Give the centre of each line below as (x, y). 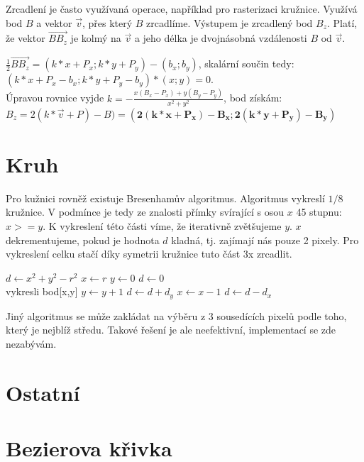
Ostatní (43, 392)
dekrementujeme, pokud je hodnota (83, 240)
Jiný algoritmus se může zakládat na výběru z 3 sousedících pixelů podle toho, (176, 315)
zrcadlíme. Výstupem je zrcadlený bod (230, 22)
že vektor (26, 38)
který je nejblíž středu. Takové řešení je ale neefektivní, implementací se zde (171, 330)
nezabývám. (31, 343)
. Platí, (342, 22)
